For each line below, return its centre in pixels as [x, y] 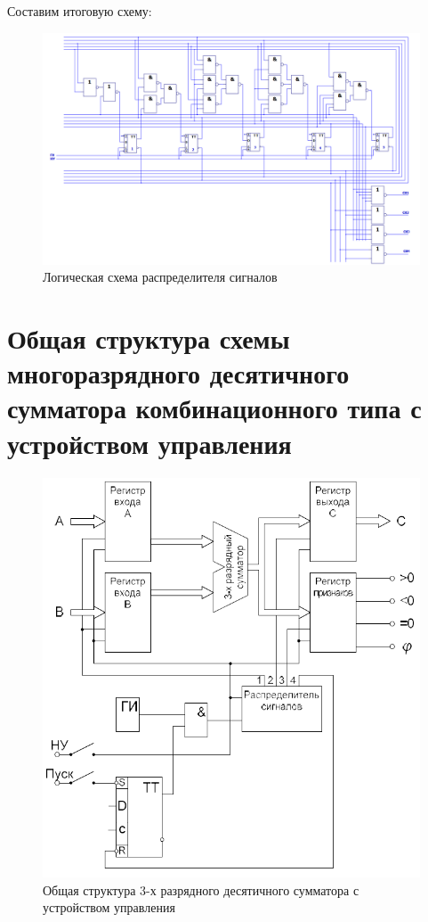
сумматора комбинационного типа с [214, 408]
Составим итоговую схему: [80, 11]
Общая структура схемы [149, 338]
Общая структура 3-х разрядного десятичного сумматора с [201, 889]
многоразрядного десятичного [178, 373]
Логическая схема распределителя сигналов [160, 277]
